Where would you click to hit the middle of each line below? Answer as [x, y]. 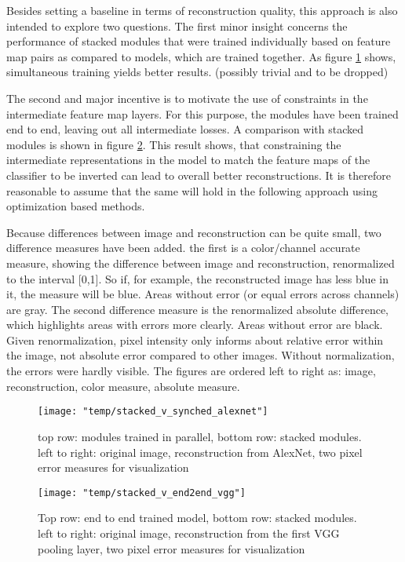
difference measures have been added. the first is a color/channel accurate [183, 248]
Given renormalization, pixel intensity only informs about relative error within [195, 339]
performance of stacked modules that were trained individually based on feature [199, 41]
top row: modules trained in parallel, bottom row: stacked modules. [200, 436]
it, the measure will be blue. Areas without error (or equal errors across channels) [203, 294]
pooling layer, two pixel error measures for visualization [171, 548]
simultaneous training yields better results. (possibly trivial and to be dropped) [197, 72]
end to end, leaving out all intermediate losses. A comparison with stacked [185, 129]
